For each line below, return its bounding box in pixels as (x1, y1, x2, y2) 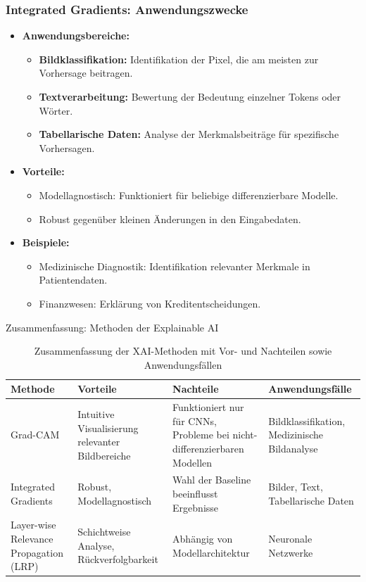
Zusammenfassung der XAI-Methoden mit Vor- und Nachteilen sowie (34, 343, 332, 358)
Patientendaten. (39, 272, 108, 287)
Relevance (11, 531, 53, 545)
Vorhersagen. (39, 140, 95, 155)
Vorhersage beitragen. (39, 65, 133, 80)
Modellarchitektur (172, 545, 250, 559)
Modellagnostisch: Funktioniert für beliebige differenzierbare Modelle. (39, 187, 339, 202)
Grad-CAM (11, 427, 60, 442)
